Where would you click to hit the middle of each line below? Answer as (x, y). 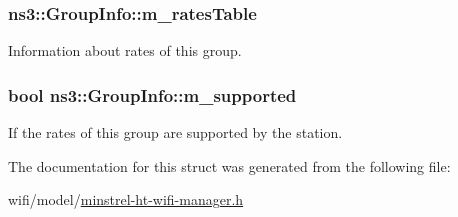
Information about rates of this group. (125, 50)
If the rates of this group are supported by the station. (175, 132)
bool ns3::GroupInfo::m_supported (152, 94)
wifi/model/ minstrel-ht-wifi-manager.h (126, 199)
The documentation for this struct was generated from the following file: (229, 165)
